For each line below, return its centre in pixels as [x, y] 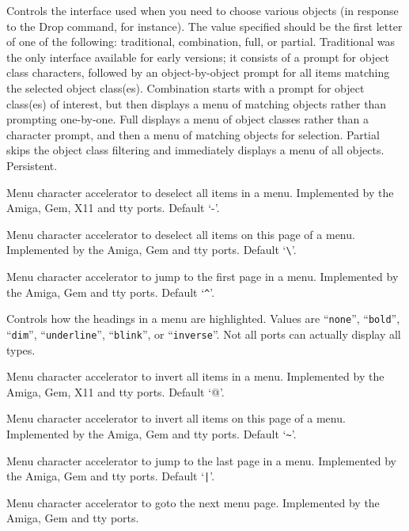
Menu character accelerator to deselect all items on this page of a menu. [181, 234]
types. [21, 349]
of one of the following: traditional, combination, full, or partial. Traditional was [201, 42]
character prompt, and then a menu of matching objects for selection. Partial [193, 134]
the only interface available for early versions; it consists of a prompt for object [198, 57]
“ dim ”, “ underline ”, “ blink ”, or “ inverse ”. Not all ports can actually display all [204, 334]
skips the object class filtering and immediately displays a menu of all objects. [195, 150]
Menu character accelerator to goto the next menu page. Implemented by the [193, 502]
